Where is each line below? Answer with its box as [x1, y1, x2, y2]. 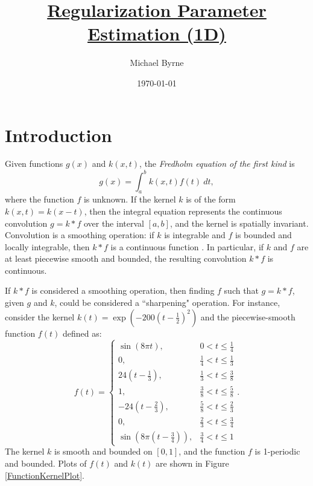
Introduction [5, 122, 112, 147]
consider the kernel [5, 310, 75, 323]
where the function [5, 193, 74, 206]
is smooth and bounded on [54, 445, 153, 458]
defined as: [62, 326, 102, 339]
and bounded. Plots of [5, 456, 87, 469]
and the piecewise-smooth [200, 310, 296, 323]
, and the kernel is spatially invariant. [169, 216, 309, 229]
